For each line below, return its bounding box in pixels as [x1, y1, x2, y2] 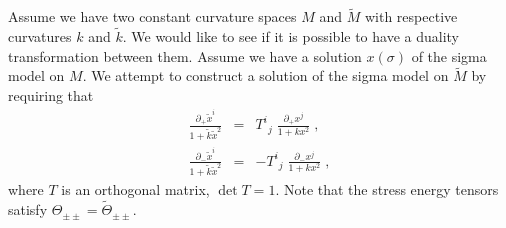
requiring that [8, 85, 94, 106]
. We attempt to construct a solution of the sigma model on [82, 65, 449, 86]
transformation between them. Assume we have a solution [8, 45, 362, 66]
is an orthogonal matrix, [61, 179, 210, 200]
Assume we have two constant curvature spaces [8, 6, 297, 27]
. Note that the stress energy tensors [275, 179, 499, 200]
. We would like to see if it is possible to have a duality [122, 26, 459, 47]
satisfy [8, 199, 48, 220]
